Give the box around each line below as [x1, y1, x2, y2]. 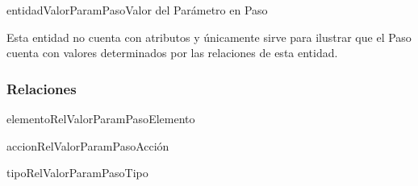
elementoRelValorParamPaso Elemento [6, 110, 195, 126]
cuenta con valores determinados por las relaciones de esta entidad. [6, 44, 338, 61]
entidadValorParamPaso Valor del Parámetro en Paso [6, 2, 268, 18]
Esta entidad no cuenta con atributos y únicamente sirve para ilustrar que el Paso [6, 28, 412, 45]
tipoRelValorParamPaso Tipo [6, 164, 148, 181]
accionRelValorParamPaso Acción [6, 137, 169, 154]
